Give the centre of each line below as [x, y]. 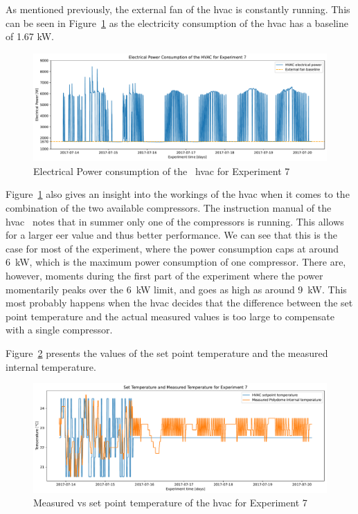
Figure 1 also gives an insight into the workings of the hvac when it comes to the [178, 194]
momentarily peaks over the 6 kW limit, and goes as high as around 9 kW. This [176, 289]
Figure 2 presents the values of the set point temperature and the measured [167, 353]
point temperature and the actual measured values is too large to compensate [170, 316]
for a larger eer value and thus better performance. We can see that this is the [171, 235]
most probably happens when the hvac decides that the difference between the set [179, 303]
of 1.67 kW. [30, 36]
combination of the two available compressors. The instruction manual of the [169, 208]
